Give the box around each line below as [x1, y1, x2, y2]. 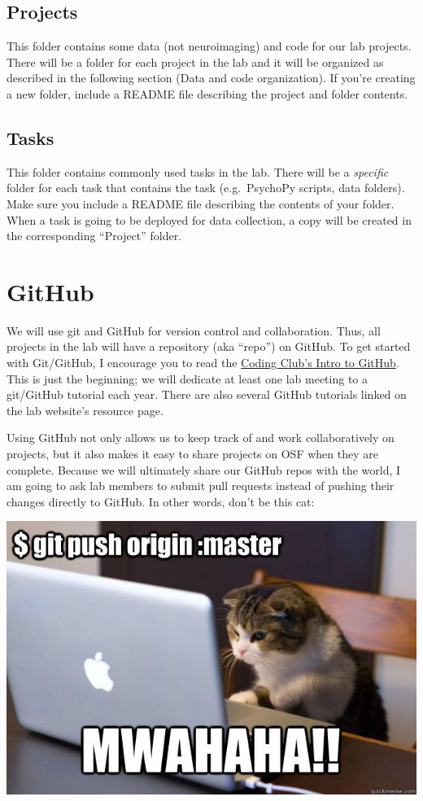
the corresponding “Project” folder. [7, 227, 182, 244]
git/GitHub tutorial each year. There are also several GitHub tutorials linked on [7, 386, 407, 403]
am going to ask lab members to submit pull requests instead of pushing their [7, 477, 395, 494]
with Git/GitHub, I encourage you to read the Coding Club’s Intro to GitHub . [7, 354, 399, 371]
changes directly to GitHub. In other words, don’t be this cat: [7, 492, 315, 510]
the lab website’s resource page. [7, 401, 164, 418]
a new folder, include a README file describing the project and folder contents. [7, 85, 408, 102]
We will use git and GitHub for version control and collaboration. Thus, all [7, 322, 381, 339]
